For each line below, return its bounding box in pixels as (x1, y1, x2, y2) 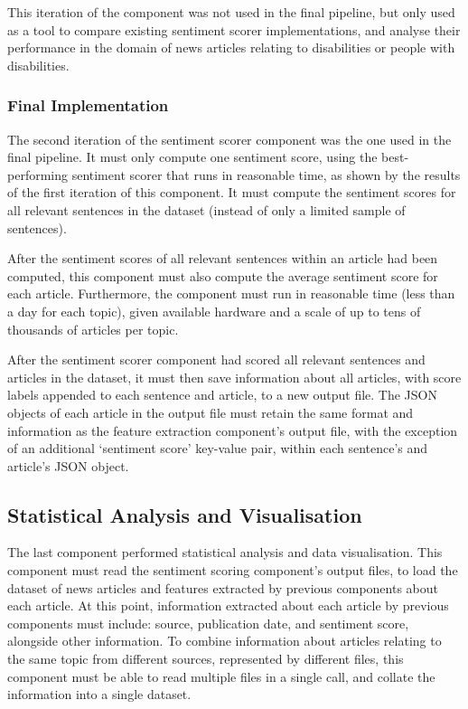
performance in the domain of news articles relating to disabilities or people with (7, 38, 455, 57)
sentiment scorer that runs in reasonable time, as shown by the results (71, 165, 461, 184)
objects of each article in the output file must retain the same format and (7, 402, 414, 421)
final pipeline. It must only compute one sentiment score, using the (7, 147, 378, 166)
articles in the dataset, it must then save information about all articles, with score (7, 367, 462, 386)
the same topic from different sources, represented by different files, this (7, 649, 404, 668)
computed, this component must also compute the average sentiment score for (7, 266, 438, 285)
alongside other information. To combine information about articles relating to (7, 631, 442, 650)
